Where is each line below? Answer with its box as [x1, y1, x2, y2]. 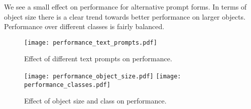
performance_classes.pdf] [24, 81, 110, 88]
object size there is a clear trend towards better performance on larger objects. [4, 11, 245, 22]
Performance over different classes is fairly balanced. [4, 21, 165, 32]
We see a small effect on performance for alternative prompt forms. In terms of [4, 2, 247, 12]
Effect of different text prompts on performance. [24, 53, 172, 64]
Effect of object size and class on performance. [24, 95, 167, 106]
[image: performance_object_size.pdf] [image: [24, 73, 181, 80]
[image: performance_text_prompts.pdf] [24, 39, 157, 46]
